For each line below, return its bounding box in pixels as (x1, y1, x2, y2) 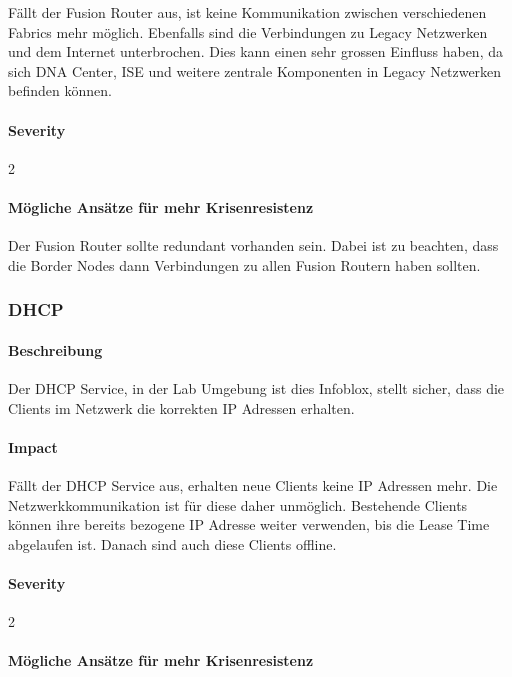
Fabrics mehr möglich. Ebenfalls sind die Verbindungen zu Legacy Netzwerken (8, 21, 488, 42)
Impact (8, 436, 58, 457)
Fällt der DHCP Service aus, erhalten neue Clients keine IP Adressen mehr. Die (8, 474, 498, 495)
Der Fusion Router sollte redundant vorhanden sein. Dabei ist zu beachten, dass (8, 235, 499, 256)
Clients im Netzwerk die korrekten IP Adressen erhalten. (8, 397, 355, 418)
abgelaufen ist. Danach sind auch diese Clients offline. (8, 533, 337, 554)
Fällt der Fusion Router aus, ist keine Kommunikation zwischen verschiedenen (8, 2, 487, 22)
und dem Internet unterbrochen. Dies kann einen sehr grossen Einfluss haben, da (8, 41, 503, 62)
